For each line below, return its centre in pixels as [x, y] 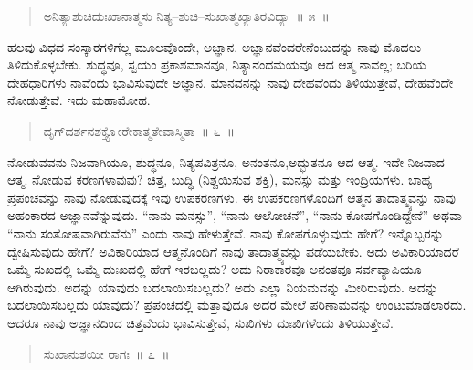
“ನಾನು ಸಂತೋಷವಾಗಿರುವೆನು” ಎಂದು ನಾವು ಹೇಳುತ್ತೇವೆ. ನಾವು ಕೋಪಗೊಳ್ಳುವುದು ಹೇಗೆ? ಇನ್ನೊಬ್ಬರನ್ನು [226, 233]
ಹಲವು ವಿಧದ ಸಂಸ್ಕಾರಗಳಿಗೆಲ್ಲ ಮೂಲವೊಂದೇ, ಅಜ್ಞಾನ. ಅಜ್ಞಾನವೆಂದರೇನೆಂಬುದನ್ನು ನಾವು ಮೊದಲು [215, 46]
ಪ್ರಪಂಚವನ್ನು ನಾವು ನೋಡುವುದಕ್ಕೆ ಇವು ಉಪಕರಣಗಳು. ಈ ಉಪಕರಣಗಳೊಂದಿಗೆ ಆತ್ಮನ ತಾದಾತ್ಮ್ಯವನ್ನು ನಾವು [231, 197]
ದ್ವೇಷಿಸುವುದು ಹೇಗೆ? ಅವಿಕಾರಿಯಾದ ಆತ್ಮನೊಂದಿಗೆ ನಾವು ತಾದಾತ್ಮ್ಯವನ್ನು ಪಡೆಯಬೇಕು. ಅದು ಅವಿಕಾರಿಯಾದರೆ [233, 251]
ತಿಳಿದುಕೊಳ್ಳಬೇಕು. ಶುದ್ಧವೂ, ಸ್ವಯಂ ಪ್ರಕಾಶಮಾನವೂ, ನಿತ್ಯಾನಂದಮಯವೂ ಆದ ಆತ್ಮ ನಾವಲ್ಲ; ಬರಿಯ [217, 64]
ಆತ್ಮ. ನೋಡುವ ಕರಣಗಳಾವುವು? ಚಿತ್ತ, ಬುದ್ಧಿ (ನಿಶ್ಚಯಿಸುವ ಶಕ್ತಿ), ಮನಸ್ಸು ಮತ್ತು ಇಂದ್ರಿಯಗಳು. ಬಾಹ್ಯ [220, 180]
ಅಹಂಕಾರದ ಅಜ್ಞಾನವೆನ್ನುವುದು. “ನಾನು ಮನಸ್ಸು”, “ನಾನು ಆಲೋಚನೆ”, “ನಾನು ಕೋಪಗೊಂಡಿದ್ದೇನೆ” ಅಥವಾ [235, 215]
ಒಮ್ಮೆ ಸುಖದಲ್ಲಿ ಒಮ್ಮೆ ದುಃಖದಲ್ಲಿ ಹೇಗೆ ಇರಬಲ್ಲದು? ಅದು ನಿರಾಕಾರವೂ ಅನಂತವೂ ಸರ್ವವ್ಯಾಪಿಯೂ [215, 269]
